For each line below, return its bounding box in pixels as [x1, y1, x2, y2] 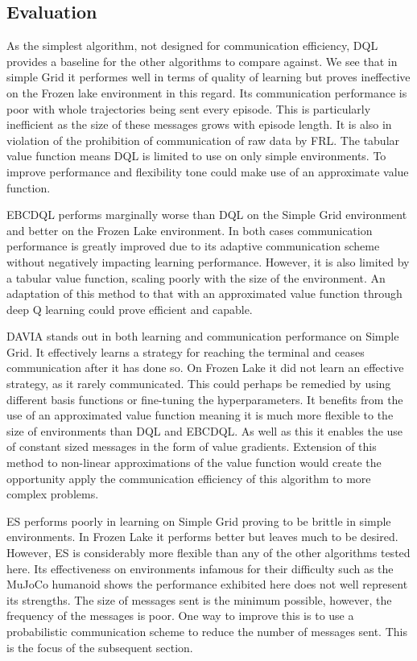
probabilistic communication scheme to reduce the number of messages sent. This [6, 622, 407, 639]
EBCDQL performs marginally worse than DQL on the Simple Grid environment [6, 206, 407, 223]
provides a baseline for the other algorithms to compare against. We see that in [6, 52, 398, 69]
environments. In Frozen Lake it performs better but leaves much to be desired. [6, 528, 398, 545]
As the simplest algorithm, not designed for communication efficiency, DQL [6, 37, 378, 54]
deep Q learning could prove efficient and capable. [6, 300, 253, 317]
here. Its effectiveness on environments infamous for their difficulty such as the [6, 560, 394, 576]
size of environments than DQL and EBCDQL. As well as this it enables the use [6, 422, 403, 439]
